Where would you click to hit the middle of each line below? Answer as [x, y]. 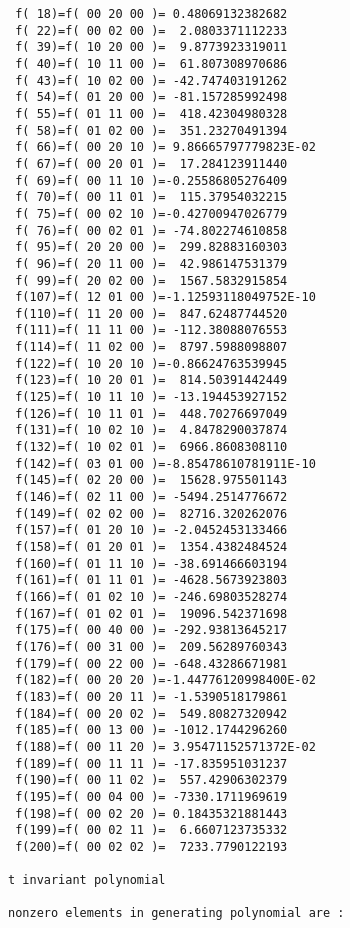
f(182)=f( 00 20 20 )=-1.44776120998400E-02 [165, 680]
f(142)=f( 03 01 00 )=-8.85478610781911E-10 [165, 463]
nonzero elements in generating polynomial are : [176, 913]
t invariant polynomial [87, 880]
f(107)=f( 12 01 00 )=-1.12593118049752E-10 [165, 297]
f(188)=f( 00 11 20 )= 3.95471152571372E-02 [165, 746]
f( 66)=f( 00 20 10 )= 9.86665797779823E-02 [165, 147]
